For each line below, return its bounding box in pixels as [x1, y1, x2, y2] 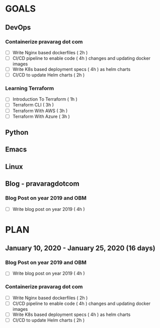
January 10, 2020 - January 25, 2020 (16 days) [5, 244, 155, 253]
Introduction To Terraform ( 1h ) [12, 96, 78, 102]
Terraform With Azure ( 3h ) [12, 113, 70, 119]
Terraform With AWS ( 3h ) [12, 108, 68, 114]
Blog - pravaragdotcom [5, 180, 79, 188]
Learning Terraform [5, 85, 54, 92]
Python [5, 128, 29, 137]
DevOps [5, 23, 31, 32]
